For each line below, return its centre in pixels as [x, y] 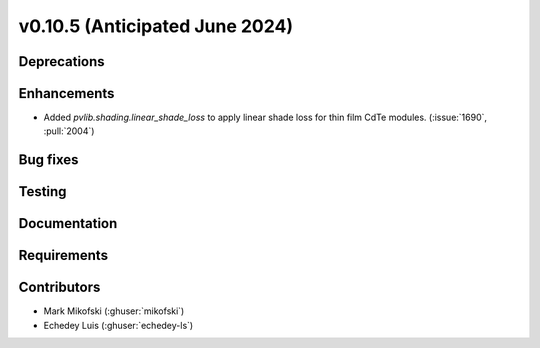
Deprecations [61, 61]
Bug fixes [48, 160]
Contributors [59, 287]
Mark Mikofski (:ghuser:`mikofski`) [114, 311]
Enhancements [66, 93]
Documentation [68, 223]
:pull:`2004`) [69, 131]
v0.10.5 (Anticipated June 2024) [156, 26]
